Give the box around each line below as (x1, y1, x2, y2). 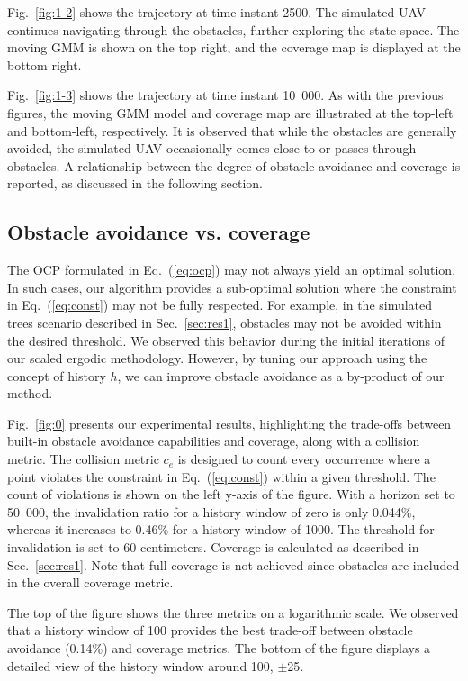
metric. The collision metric (7, 449, 159, 468)
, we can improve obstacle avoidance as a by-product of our (117, 366, 445, 385)
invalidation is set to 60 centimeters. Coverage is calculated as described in (7, 538, 419, 557)
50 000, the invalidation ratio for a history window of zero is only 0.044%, (7, 502, 416, 521)
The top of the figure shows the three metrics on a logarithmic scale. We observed (7, 603, 459, 622)
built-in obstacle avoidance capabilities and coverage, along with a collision (7, 431, 420, 450)
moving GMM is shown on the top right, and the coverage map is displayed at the (7, 38, 461, 57)
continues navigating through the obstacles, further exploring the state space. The (7, 20, 460, 39)
